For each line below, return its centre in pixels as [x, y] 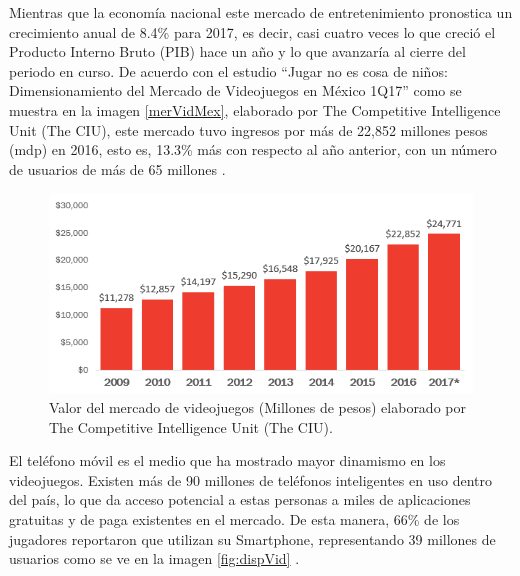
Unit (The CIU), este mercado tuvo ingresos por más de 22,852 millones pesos [248, 129]
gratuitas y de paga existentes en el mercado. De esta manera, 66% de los [234, 518]
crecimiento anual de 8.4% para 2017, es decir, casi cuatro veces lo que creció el [252, 31]
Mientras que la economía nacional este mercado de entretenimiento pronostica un [261, 12]
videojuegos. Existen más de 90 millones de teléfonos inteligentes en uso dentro [250, 479]
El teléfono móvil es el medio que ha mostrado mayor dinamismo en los [227, 460]
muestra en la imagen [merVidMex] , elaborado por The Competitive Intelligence [255, 109]
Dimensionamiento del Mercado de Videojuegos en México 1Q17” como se [235, 90]
